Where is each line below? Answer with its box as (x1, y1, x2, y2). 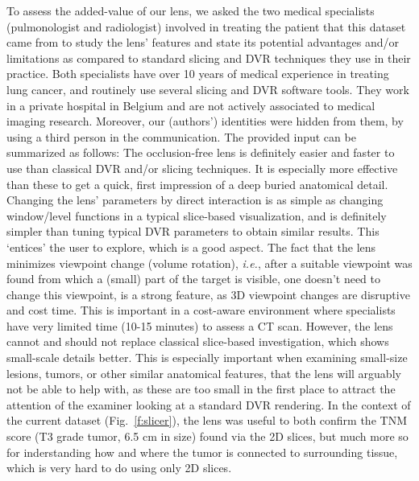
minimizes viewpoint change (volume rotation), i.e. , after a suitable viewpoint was (6, 254, 413, 271)
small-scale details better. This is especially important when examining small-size (6, 349, 408, 366)
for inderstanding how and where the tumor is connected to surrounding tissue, (6, 443, 398, 460)
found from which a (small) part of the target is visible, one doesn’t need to (6, 270, 380, 287)
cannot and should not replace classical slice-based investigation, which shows (6, 333, 389, 350)
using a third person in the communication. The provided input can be (6, 128, 356, 145)
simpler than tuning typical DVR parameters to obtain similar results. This (6, 223, 380, 240)
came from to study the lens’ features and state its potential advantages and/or (6, 34, 400, 51)
